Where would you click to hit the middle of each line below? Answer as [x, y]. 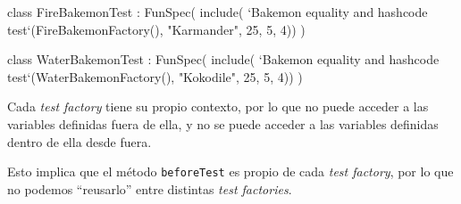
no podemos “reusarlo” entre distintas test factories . [150, 188]
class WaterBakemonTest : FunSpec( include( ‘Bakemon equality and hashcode [223, 59]
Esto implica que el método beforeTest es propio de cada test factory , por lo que [230, 171]
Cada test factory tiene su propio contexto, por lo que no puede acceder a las [218, 106]
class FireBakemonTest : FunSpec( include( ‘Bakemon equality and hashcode [218, 12]
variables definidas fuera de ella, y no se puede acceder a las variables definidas [223, 123]
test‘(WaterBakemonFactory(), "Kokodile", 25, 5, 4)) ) [155, 76]
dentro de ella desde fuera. [80, 141]
